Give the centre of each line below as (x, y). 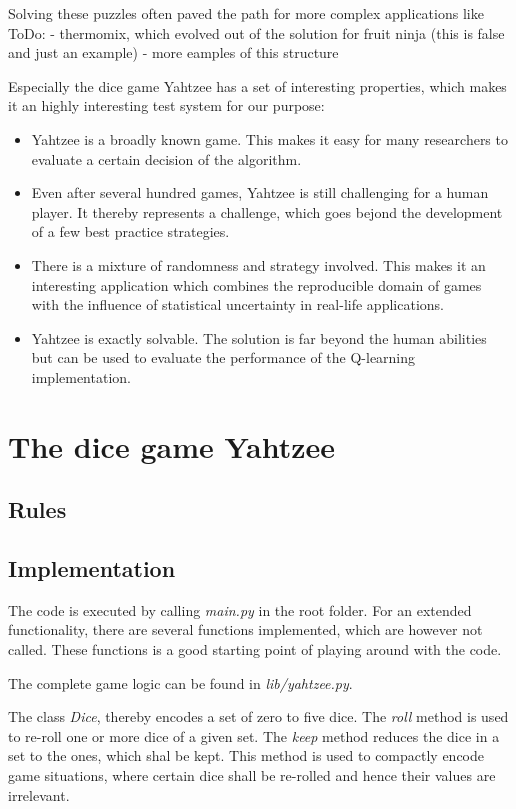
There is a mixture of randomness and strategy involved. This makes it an (258, 264)
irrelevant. (39, 794)
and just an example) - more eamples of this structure (173, 52)
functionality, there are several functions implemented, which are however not (245, 629)
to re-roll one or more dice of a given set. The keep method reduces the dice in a (254, 735)
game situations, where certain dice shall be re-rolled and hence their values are (252, 775)
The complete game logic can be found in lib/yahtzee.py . (180, 682)
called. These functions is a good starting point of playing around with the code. (255, 649)
